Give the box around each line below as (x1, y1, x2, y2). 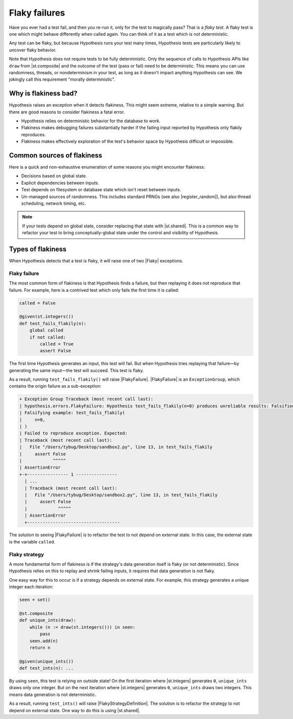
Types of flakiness (9, 245, 67, 253)
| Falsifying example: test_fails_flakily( (19, 410, 126, 415)
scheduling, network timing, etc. (21, 200, 86, 206)
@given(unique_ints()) (19, 658, 74, 664)
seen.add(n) (29, 638, 59, 644)
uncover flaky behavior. (9, 47, 57, 53)
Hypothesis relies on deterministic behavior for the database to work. (21, 118, 161, 124)
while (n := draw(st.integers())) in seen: (29, 624, 135, 630)
